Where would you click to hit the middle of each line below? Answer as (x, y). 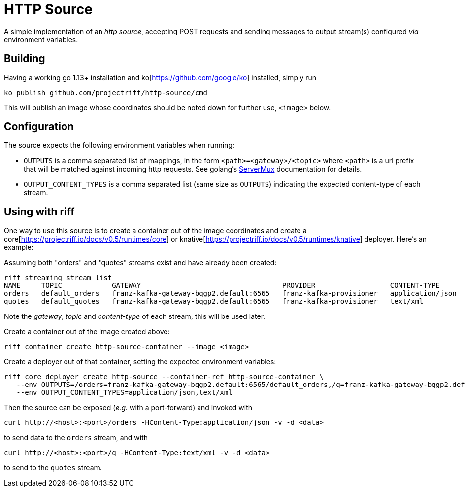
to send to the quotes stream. (53, 468)
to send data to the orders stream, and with (76, 438)
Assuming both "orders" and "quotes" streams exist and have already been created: (140, 263)
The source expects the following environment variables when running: (119, 145)
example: (19, 247)
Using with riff (39, 211)
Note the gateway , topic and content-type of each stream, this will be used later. (135, 316)
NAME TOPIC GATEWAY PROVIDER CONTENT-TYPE (222, 286)
